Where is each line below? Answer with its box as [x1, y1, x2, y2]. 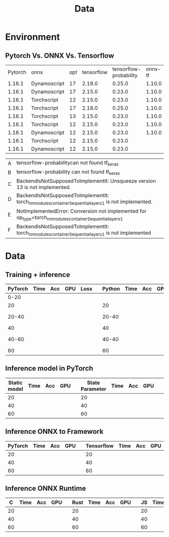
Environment [5, 31, 60, 43]
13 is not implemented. [16, 184, 71, 191]
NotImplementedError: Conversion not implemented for [16, 207, 147, 214]
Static [8, 379, 23, 386]
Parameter [80, 385, 107, 392]
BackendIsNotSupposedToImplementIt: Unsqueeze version [16, 177, 156, 185]
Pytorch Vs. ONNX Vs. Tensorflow [5, 51, 114, 60]
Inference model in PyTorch [5, 364, 94, 373]
